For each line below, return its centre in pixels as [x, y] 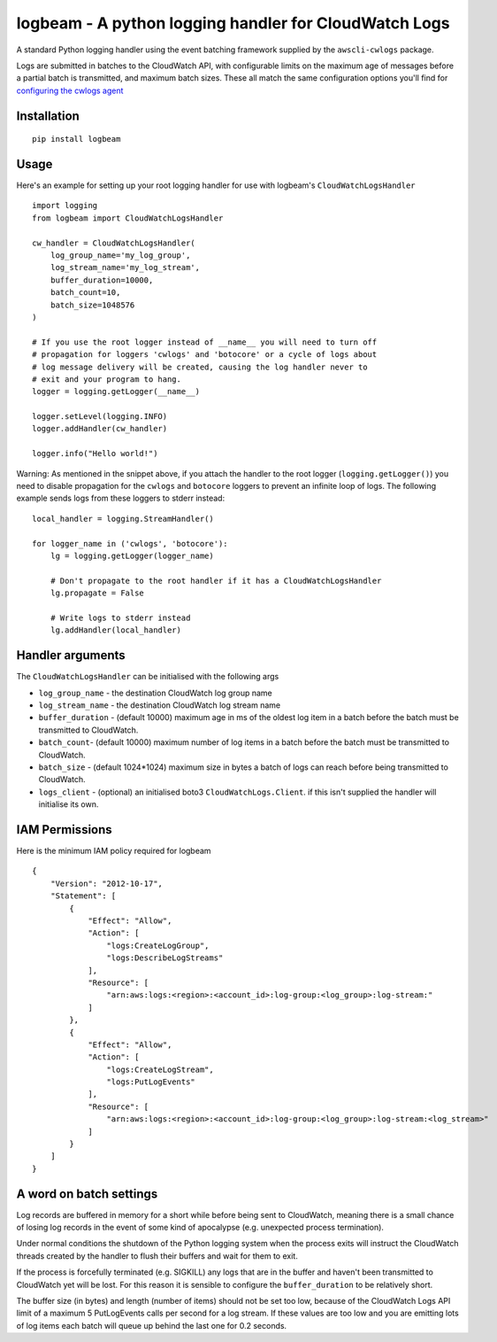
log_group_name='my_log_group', [120, 255]
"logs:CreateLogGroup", [158, 945]
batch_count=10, [85, 293]
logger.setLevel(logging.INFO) [100, 417]
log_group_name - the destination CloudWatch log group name [156, 693]
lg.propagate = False [97, 593]
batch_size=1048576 [92, 305]
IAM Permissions [64, 830]
